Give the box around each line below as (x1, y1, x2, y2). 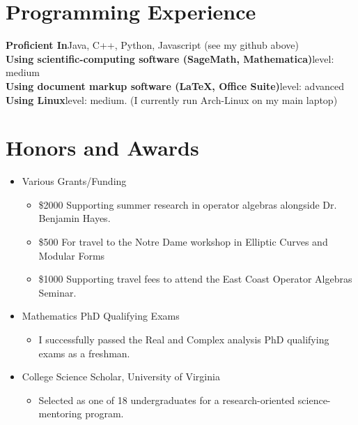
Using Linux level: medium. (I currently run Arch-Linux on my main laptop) (6, 92, 338, 107)
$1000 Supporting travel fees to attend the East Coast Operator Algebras (38, 271, 352, 286)
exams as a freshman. (38, 345, 130, 360)
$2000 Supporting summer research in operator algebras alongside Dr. (38, 197, 337, 211)
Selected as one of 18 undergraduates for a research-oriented (38, 392, 295, 407)
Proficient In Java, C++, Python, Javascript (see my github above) (6, 38, 299, 52)
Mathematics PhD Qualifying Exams (22, 308, 180, 323)
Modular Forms (38, 248, 105, 262)
